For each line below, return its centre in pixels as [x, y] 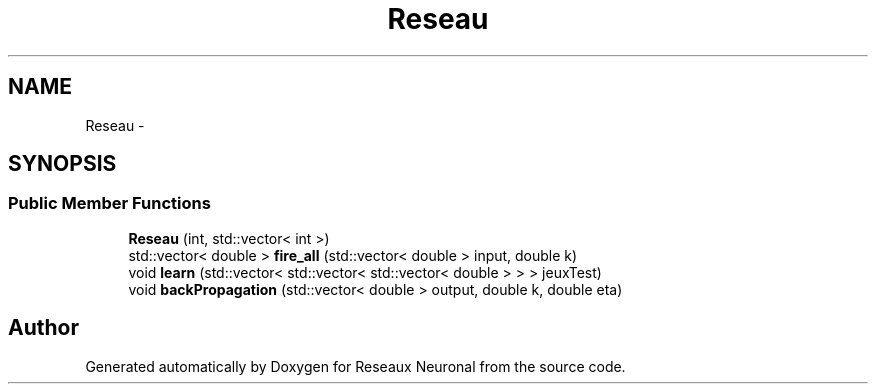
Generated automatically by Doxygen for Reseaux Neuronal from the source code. [355, 366]
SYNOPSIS [62, 164]
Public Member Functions [109, 203]
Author [43, 328]
